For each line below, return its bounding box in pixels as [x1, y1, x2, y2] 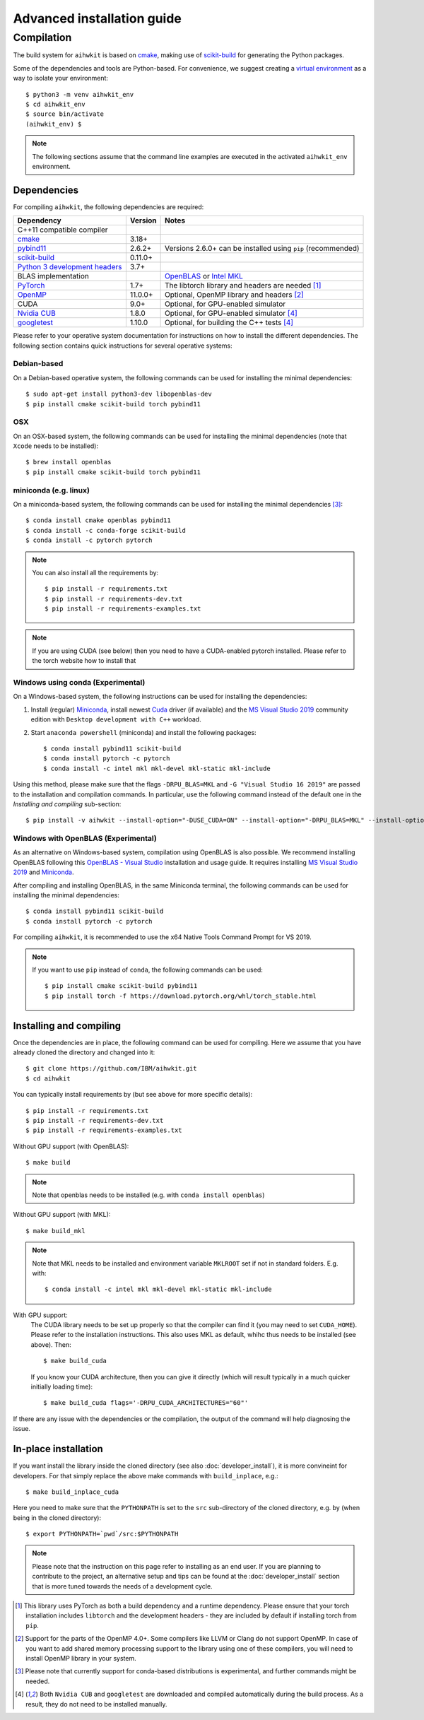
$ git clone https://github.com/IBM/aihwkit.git [25, 1064, 197, 1073]
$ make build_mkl [25, 1227, 86, 1235]
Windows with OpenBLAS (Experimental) [13, 834, 157, 844]
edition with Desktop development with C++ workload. [30, 715, 201, 724]
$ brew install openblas [25, 458, 112, 466]
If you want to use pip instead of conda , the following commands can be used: [32, 965, 263, 974]
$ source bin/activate [25, 110, 105, 118]
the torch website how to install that [32, 656, 136, 665]
